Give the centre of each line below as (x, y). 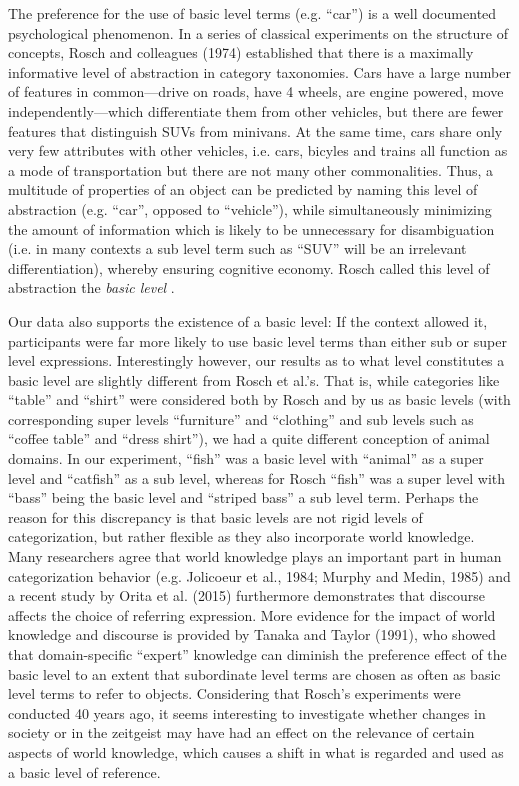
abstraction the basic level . (91, 287)
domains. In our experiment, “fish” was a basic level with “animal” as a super (246, 458)
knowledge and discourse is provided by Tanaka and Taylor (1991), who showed (252, 634)
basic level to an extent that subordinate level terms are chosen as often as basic (254, 673)
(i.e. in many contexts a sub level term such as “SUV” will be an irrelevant (237, 248)
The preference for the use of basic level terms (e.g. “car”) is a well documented (252, 13)
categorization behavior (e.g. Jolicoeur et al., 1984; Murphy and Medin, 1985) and (259, 575)
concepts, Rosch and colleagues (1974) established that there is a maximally (241, 52)
